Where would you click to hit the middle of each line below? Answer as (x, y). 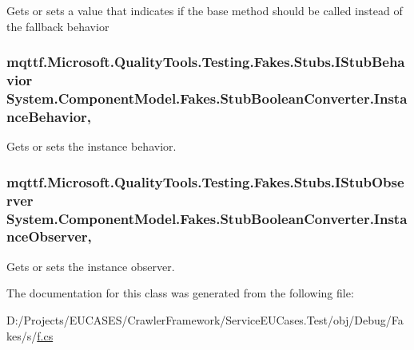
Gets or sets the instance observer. (91, 266)
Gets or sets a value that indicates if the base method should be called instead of (205, 10)
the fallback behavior (58, 26)
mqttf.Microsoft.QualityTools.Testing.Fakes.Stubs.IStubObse (205, 181)
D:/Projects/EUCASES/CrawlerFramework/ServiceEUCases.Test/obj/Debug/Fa (205, 319)
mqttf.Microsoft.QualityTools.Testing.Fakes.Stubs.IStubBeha (206, 62)
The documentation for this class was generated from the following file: (180, 293)
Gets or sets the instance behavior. (92, 146)
